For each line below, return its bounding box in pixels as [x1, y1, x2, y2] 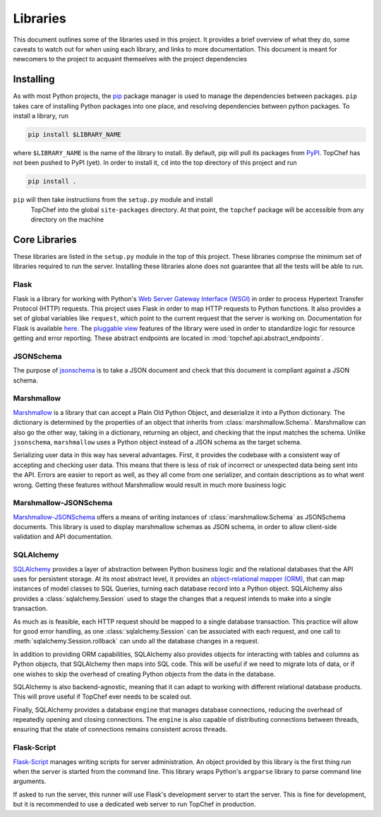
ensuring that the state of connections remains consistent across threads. [13, 725, 228, 734]
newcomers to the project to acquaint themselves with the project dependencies [13, 55, 247, 63]
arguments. [13, 777, 47, 786]
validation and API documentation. [13, 533, 113, 541]
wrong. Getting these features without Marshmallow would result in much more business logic [13, 480, 286, 489]
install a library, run [13, 111, 69, 120]
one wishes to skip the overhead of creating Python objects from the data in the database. [13, 670, 276, 678]
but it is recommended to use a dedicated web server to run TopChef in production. [13, 800, 257, 809]
